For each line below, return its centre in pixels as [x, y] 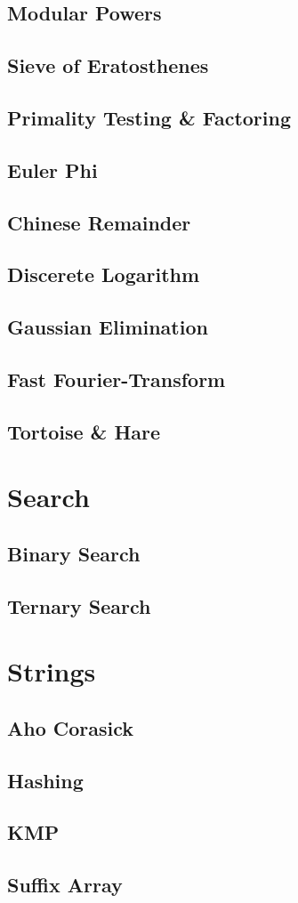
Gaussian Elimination [108, 327]
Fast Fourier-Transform [117, 379]
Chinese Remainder [99, 222]
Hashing [45, 780]
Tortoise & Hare [84, 431]
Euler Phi [52, 169]
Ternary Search [79, 605]
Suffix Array [65, 885]
